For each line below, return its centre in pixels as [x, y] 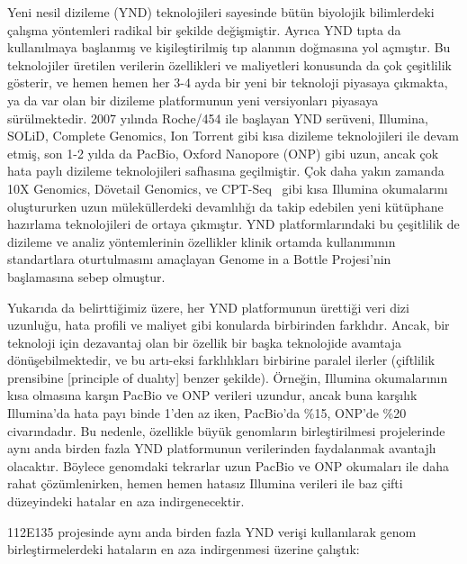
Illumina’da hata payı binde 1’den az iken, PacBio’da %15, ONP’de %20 [207, 413]
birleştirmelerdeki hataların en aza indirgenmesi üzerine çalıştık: [184, 549]
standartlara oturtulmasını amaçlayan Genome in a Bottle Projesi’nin [199, 259]
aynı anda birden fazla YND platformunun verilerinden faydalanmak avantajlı [222, 448]
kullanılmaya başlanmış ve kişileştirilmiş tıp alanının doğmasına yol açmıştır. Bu [229, 47]
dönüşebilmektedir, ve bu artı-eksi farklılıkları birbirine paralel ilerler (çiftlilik [221, 360]
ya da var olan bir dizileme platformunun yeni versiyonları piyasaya [193, 100]
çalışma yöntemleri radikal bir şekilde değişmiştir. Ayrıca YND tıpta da [204, 29]
